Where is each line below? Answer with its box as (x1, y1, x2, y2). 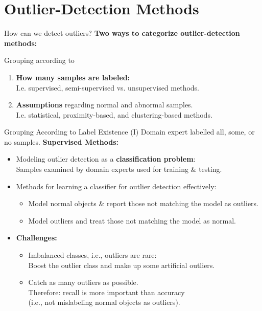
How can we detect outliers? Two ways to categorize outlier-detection (4, 28, 240, 38)
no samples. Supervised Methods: (4, 136, 119, 147)
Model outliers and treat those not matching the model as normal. (28, 215, 236, 226)
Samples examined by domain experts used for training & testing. (16, 164, 222, 174)
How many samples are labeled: (16, 72, 130, 82)
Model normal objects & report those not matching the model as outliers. (28, 198, 258, 209)
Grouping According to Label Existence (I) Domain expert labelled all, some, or (4, 126, 255, 137)
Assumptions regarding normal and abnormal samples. (16, 99, 193, 110)
